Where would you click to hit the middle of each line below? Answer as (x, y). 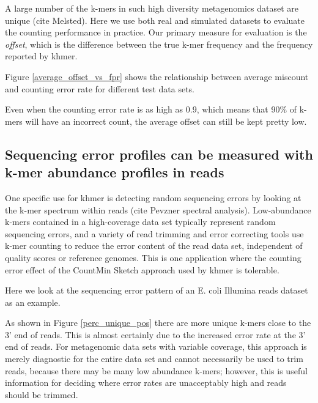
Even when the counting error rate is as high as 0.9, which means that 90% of (151, 109)
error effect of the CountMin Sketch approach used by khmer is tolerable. (142, 269)
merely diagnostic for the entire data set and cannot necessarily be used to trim (154, 359)
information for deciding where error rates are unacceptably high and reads (146, 383)
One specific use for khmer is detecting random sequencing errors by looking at (153, 197)
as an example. (33, 302)
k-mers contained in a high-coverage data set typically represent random (140, 222)
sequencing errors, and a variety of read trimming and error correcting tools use (154, 233)
